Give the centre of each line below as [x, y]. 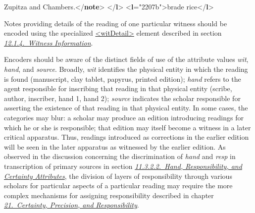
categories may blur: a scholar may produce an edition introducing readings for [124, 117]
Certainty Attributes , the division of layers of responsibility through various [118, 176]
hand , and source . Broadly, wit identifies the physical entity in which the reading [126, 69]
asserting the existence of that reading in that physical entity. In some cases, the [126, 108]
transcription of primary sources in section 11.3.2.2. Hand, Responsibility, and [123, 166]
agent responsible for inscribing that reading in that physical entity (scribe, [118, 88]
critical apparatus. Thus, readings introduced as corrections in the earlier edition [127, 137]
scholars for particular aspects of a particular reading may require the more [118, 186]
